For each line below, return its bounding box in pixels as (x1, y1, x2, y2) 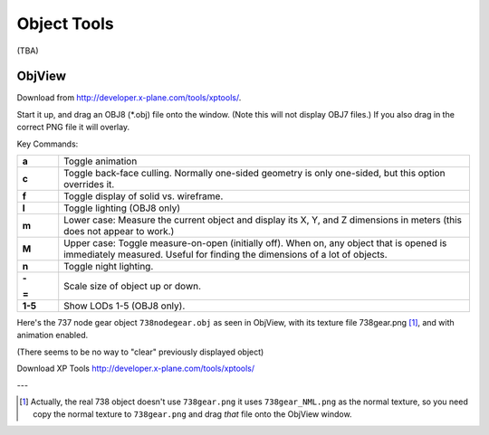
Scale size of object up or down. (63, 280, 202, 293)
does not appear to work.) (63, 225, 175, 238)
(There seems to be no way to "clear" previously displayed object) (16, 346, 264, 357)
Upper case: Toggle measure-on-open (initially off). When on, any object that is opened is (63, 237, 447, 250)
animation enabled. (16, 330, 89, 341)
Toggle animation (63, 155, 138, 167)
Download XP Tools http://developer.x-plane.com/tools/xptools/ (16, 363, 255, 374)
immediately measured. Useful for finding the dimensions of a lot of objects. (63, 249, 388, 261)
